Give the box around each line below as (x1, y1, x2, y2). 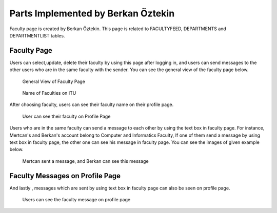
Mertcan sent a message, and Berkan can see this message (22, 158, 149, 164)
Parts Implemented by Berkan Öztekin (9, 8, 175, 19)
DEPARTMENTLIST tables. (9, 32, 65, 38)
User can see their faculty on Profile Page (22, 113, 111, 119)
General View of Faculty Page (22, 78, 86, 84)
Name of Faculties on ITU (22, 90, 76, 96)
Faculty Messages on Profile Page (9, 172, 121, 180)
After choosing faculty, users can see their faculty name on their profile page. (9, 101, 174, 108)
